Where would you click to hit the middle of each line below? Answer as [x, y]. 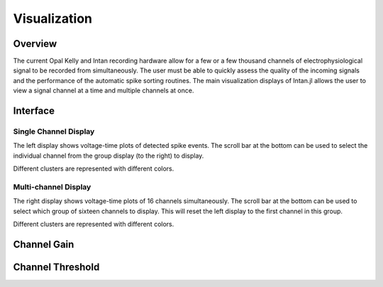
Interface [34, 111]
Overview [35, 44]
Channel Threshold [56, 267]
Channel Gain [44, 244]
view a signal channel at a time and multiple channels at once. [104, 91]
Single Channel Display [54, 131]
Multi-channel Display [52, 187]
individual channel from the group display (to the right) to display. [109, 156]
